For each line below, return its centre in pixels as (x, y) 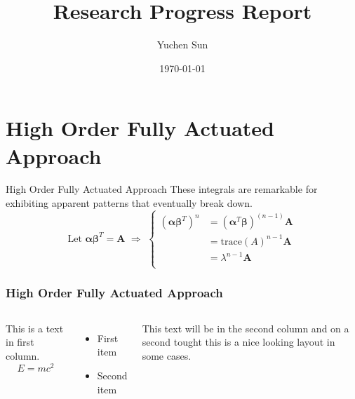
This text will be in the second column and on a (246, 328)
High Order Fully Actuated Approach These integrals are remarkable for (162, 189)
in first (20, 342)
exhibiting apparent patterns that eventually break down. (129, 203)
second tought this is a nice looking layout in (239, 342)
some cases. (167, 356)
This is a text (35, 328)
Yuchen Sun (182, 45)
